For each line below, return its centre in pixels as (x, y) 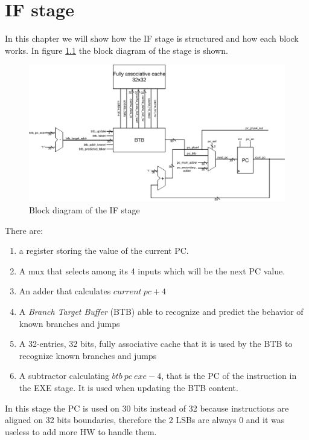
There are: (24, 230)
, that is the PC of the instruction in (229, 376)
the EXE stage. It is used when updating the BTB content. (129, 387)
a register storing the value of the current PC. (104, 251)
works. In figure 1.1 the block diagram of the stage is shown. (116, 50)
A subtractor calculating (64, 376)
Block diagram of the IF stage (84, 209)
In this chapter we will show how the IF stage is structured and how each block (152, 38)
